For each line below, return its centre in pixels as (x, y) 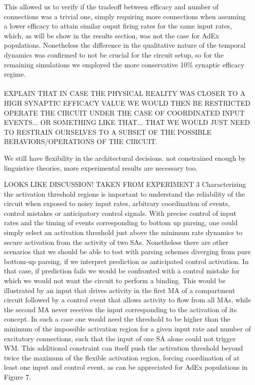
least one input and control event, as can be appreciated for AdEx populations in (126, 367)
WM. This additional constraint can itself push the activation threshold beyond (124, 348)
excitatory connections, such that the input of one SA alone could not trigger (120, 338)
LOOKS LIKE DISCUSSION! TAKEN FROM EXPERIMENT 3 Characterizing (125, 184)
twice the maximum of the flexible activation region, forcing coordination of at (122, 357)
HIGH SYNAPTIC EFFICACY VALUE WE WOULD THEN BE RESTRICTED (127, 103)
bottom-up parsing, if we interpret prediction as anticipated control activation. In (126, 261)
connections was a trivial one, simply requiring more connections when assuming (125, 16)
